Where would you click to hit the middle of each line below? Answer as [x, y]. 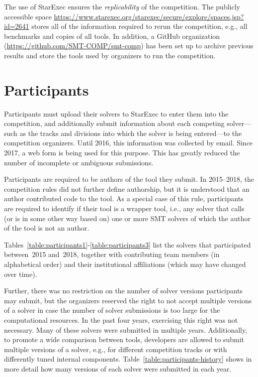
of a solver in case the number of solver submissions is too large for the [112, 310]
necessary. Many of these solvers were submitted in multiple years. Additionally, [126, 329]
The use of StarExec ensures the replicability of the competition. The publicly [122, 6]
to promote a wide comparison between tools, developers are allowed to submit [124, 339]
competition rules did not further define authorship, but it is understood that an [127, 188]
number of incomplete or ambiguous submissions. [79, 162]
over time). [21, 274]
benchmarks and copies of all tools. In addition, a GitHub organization [112, 36]
